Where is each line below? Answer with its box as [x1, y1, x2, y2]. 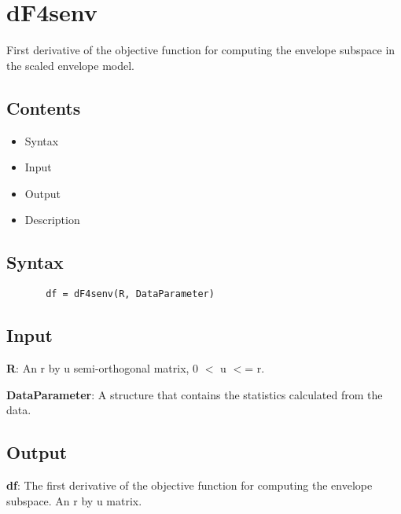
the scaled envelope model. [6, 57, 135, 73]
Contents [6, 95, 81, 119]
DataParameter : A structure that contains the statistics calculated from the [6, 386, 383, 402]
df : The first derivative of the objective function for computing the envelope [6, 476, 373, 493]
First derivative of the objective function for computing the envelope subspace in [6, 42, 395, 58]
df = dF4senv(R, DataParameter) [46, 288, 215, 300]
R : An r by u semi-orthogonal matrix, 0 [6, 359, 199, 376]
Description [24, 211, 80, 228]
